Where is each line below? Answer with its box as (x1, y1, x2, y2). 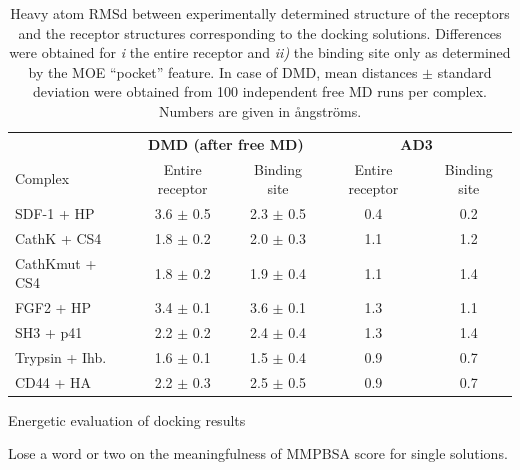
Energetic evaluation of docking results (8, 409, 246, 430)
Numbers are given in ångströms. (158, 100, 362, 121)
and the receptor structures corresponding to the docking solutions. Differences (18, 22, 502, 43)
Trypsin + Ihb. (15, 346, 107, 367)
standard (437, 61, 492, 82)
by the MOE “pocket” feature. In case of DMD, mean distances (28, 61, 418, 82)
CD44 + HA (15, 371, 92, 392)
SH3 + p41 (15, 322, 83, 343)
